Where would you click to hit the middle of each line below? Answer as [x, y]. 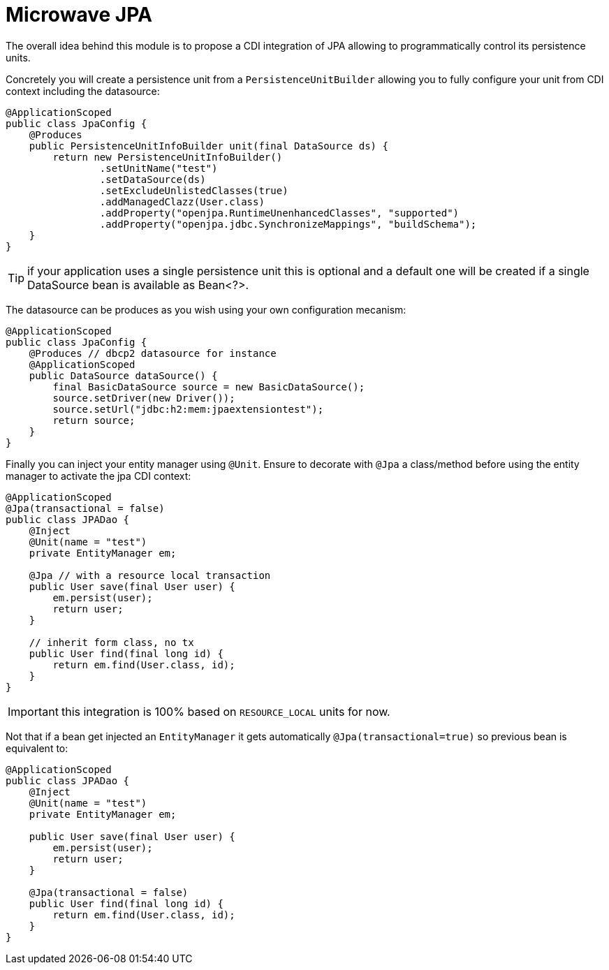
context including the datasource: [83, 91]
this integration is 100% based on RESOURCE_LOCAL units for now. [226, 711]
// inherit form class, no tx [111, 642]
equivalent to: [37, 748]
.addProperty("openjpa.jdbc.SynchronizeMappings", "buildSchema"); [288, 224]
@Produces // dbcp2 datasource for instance [153, 353]
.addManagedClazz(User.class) [182, 201]
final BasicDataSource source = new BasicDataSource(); [209, 387]
